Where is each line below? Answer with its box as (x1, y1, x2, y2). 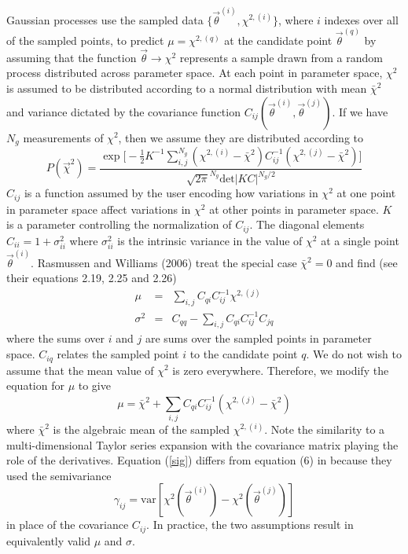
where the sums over (6, 330, 105, 347)
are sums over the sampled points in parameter (145, 330, 372, 347)
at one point (336, 185, 396, 201)
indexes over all (324, 11, 399, 28)
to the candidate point (189, 346, 298, 362)
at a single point (321, 232, 399, 248)
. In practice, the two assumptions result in (146, 516, 354, 533)
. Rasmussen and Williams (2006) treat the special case (31, 254, 297, 270)
